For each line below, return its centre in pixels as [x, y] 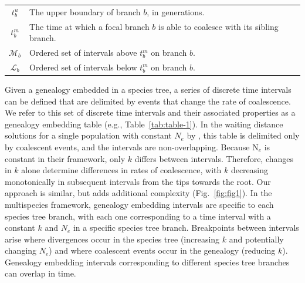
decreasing [249, 170]
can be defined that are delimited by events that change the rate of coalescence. [148, 101]
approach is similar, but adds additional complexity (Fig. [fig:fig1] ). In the [138, 193]
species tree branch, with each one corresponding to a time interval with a [138, 216]
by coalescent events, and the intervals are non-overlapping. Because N [132, 146]
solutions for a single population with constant [88, 135]
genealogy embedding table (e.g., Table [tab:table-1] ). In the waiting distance [144, 124]
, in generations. [176, 11]
